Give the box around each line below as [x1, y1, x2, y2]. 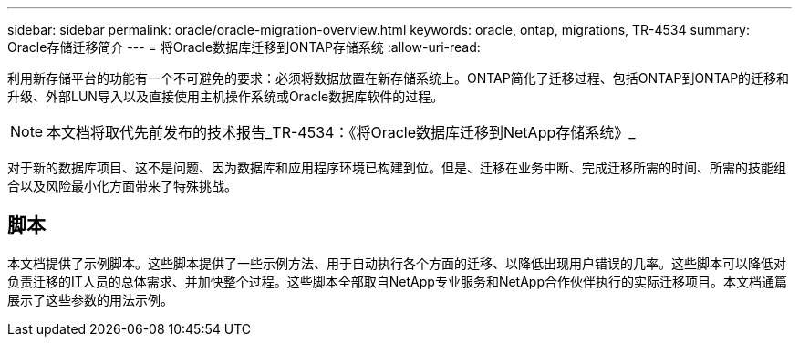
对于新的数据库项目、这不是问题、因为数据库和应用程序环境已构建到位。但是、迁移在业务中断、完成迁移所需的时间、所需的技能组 [7, 160, 786, 175]
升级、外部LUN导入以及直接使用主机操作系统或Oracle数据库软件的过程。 [7, 89, 444, 104]
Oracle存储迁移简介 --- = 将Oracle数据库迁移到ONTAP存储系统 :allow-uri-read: [7, 39, 481, 55]
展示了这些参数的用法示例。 [7, 291, 173, 308]
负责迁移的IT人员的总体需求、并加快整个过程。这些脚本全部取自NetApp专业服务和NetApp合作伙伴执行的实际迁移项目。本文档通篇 [7, 273, 787, 289]
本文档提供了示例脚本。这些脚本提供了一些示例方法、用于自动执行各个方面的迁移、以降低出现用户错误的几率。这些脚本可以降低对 [7, 255, 786, 271]
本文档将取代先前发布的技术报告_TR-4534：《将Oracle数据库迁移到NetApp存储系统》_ [47, 123, 636, 141]
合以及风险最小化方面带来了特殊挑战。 [7, 178, 237, 193]
